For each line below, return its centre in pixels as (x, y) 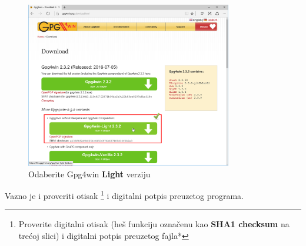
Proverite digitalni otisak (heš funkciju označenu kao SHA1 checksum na (154, 224)
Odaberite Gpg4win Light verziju (89, 173)
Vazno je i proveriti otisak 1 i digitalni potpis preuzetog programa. (124, 195)
